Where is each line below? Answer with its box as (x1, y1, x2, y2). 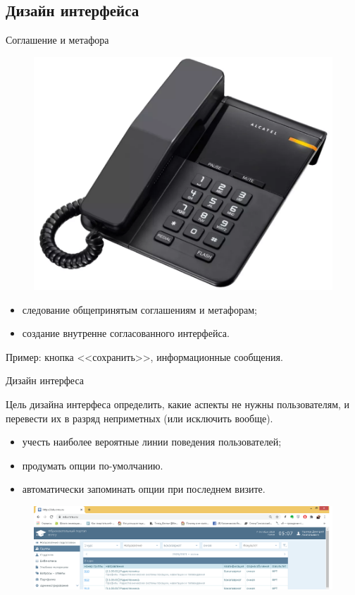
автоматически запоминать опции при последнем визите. (22, 481, 266, 496)
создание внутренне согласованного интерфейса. (22, 326, 230, 341)
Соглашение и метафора (6, 32, 109, 47)
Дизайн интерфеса (6, 373, 84, 388)
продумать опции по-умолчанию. (22, 458, 163, 472)
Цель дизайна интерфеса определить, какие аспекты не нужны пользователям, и (6, 397, 350, 412)
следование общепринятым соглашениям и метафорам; (22, 302, 257, 317)
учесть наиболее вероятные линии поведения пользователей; (22, 434, 282, 449)
